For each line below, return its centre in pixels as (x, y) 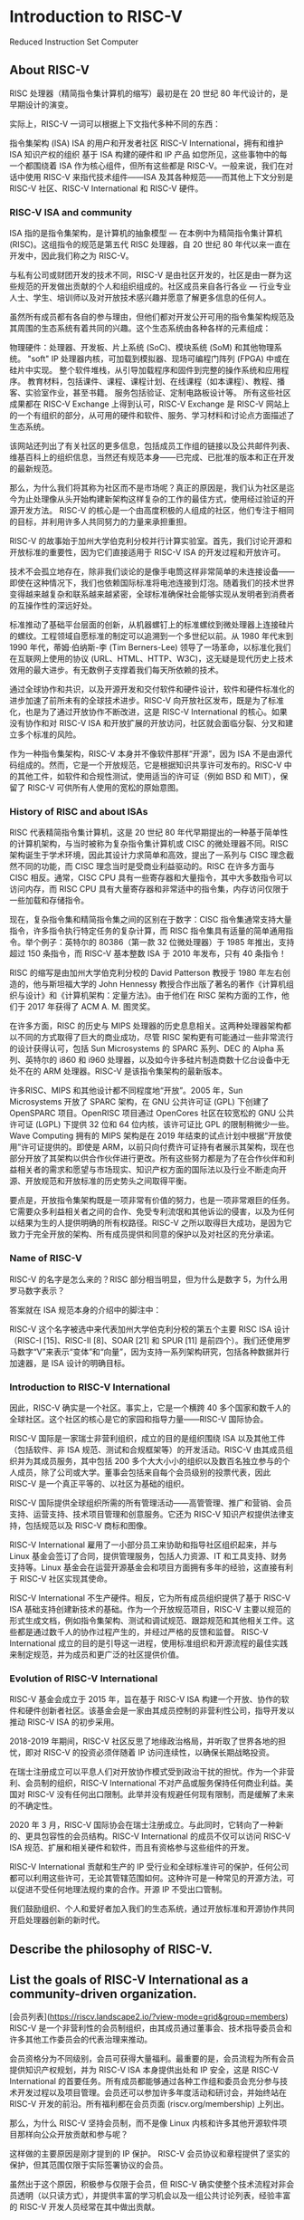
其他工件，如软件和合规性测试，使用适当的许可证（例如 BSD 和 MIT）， (148, 777)
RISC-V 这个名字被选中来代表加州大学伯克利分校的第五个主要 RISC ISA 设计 (150, 1329)
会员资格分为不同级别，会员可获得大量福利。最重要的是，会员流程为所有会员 (152, 2059)
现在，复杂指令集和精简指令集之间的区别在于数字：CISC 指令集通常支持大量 (151, 920)
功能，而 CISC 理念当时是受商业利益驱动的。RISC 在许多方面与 (157, 866)
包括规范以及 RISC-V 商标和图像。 (88, 1525)
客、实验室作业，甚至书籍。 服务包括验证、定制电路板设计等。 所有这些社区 (150, 393)
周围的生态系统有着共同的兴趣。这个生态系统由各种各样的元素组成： (144, 329)
